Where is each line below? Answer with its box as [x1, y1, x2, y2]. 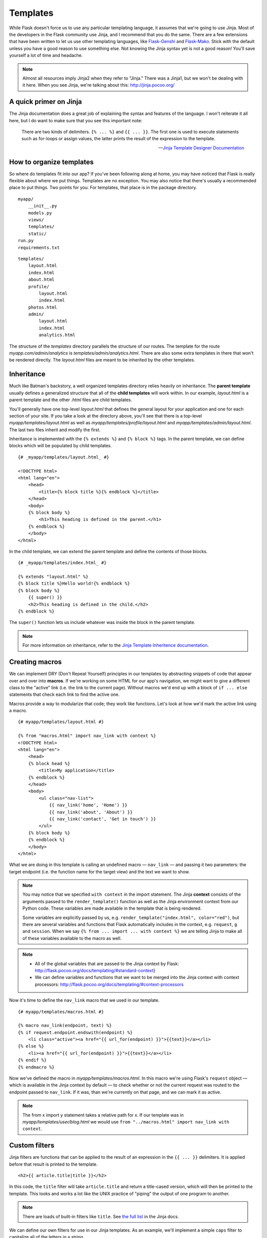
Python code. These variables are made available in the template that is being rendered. [22, 905, 202, 911]
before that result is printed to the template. [9, 1161, 98, 1167]
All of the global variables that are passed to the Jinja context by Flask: [35, 961, 179, 967]
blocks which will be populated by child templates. [9, 443, 112, 449]
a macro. [9, 708, 27, 714]
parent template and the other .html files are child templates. [9, 397, 133, 403]
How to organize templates [9, 157, 94, 166]
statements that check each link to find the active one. [9, 691, 120, 698]
